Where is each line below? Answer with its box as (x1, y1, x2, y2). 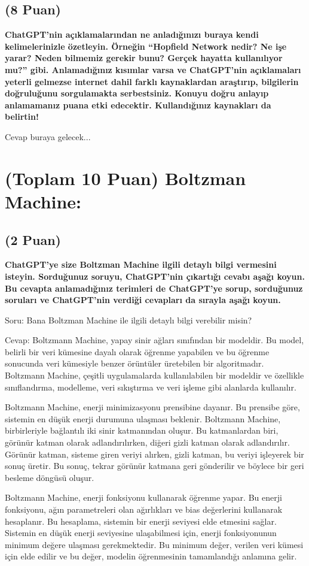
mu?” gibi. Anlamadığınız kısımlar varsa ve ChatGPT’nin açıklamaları (5, 63, 301, 75)
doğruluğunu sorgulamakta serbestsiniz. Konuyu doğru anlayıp (5, 87, 269, 99)
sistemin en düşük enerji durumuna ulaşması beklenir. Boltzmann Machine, (5, 412, 281, 425)
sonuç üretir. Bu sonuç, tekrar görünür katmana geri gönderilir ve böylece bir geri (5, 459, 304, 472)
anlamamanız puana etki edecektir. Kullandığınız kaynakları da (5, 98, 271, 111)
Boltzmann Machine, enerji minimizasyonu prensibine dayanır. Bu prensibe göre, (5, 401, 300, 413)
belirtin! (5, 110, 39, 123)
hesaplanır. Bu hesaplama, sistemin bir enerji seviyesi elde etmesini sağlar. (5, 514, 277, 527)
